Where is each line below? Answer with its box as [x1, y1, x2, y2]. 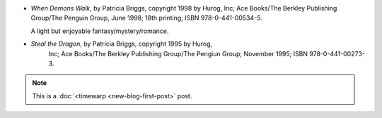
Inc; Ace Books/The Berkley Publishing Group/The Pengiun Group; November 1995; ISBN [48, 49, 308, 58]
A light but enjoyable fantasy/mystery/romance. [30, 27, 169, 35]
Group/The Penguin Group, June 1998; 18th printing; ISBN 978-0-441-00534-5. [30, 14, 262, 22]
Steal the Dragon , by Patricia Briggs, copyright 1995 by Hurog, [30, 39, 213, 48]
